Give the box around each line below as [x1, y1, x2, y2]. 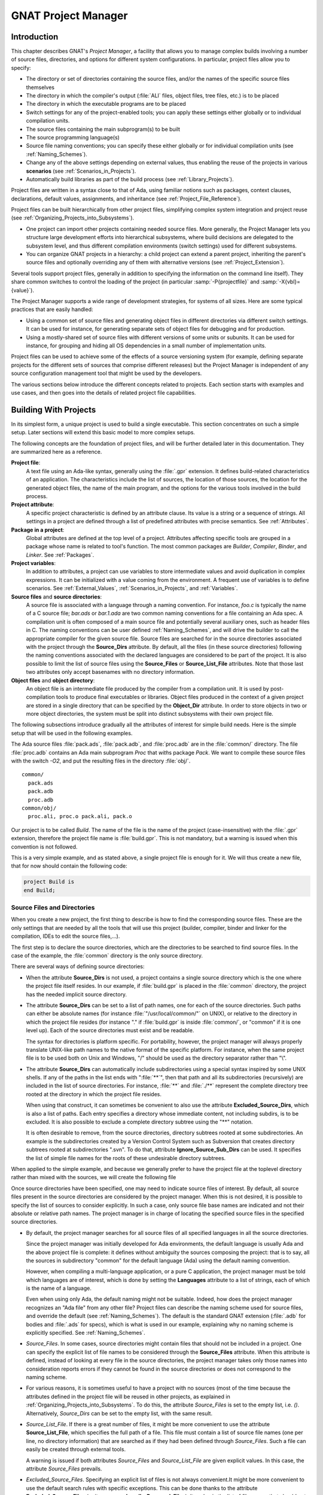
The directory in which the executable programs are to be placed [26, 100, 187, 108]
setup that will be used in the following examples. [11, 730, 133, 737]
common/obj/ [22, 805, 57, 811]
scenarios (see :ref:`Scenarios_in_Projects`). [26, 167, 136, 175]
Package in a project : [11, 526, 65, 533]
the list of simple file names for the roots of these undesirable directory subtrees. [26, 1154, 226, 1161]
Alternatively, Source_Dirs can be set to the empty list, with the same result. [26, 1409, 212, 1417]
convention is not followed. [11, 843, 78, 850]
